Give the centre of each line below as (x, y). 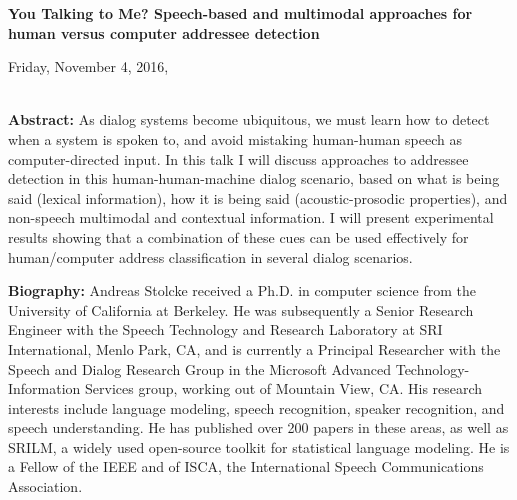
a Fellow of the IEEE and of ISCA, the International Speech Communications (246, 466)
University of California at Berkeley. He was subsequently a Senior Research (241, 309)
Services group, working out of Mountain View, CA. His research (284, 388)
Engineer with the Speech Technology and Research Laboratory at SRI (225, 329)
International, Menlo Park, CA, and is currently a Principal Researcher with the (254, 348)
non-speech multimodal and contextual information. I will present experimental (251, 217)
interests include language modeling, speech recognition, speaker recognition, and (256, 407)
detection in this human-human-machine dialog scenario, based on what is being (254, 178)
